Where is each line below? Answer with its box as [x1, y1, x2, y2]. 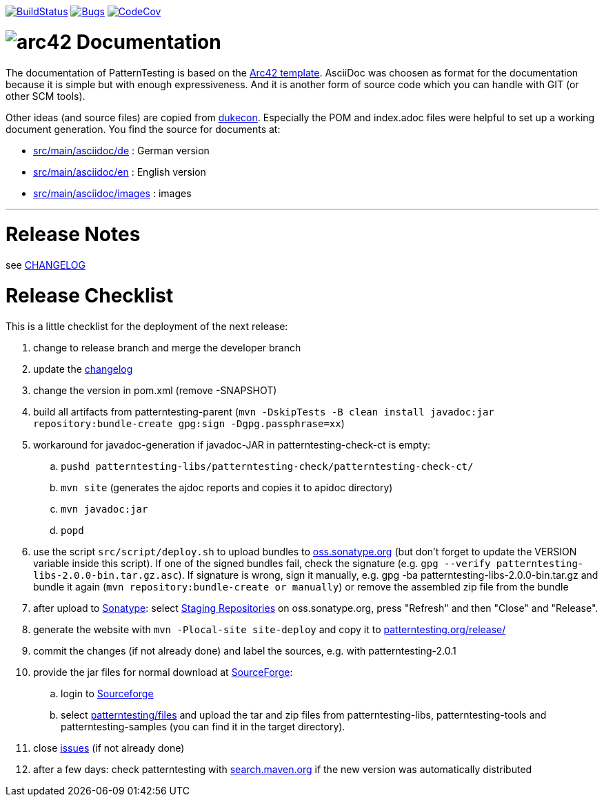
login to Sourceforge [61, 687, 154, 699]
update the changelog [33, 362, 133, 375]
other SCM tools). [6, 90, 85, 102]
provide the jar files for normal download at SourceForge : [33, 666, 293, 678]
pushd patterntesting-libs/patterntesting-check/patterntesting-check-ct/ [61, 460, 474, 472]
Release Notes [6, 223, 141, 247]
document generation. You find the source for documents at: [6, 123, 281, 135]
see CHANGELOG [6, 259, 86, 271]
